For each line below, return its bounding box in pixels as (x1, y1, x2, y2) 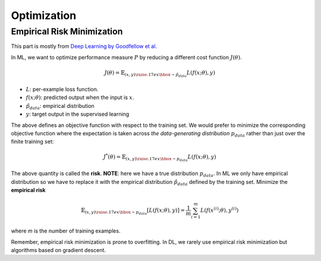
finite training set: (11, 138, 54, 145)
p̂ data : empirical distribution (26, 102, 95, 111)
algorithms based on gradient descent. (11, 246, 106, 253)
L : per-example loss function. (26, 85, 99, 93)
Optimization (11, 9, 77, 22)
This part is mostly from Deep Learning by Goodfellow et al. (11, 43, 158, 50)
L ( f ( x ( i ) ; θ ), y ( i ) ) (200, 206, 239, 214)
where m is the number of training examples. (11, 227, 121, 234)
